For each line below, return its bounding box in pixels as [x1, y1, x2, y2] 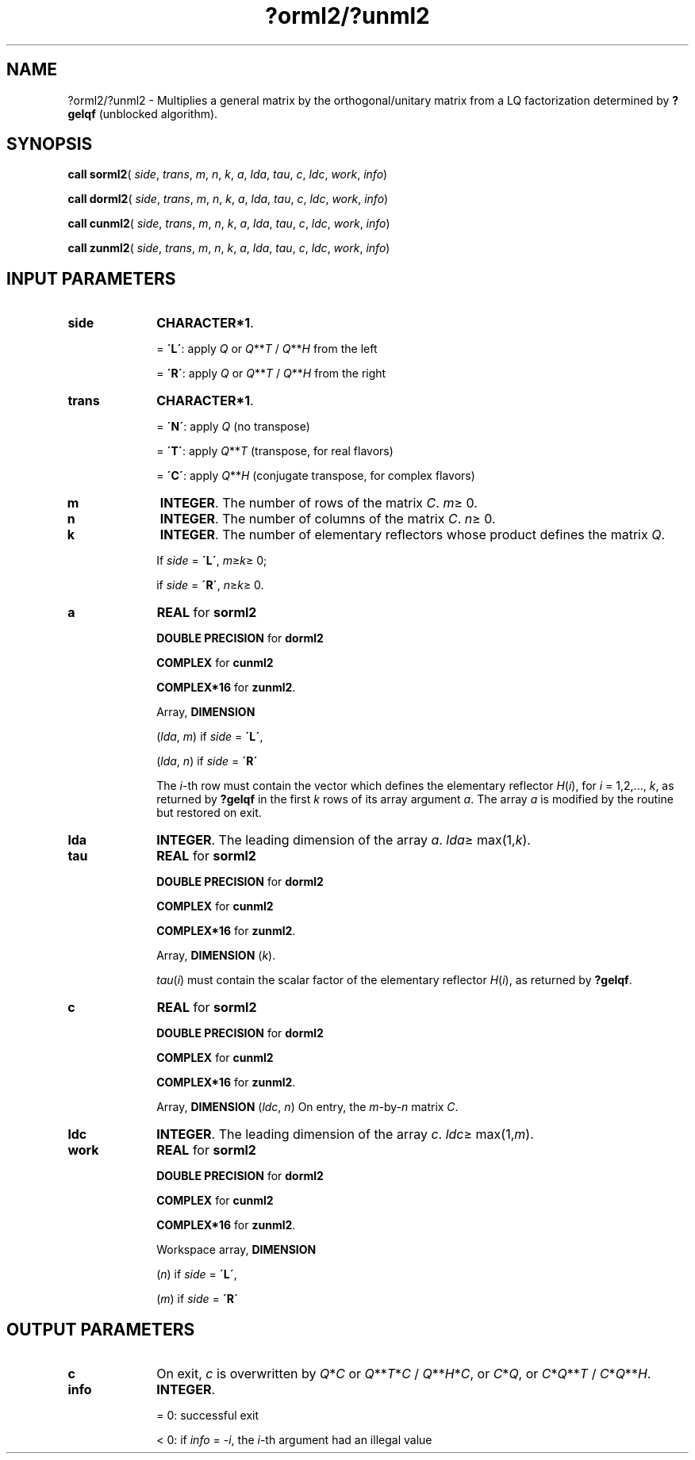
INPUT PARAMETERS [6, 268, 176, 289]
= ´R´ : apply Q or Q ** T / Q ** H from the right [156, 366, 386, 381]
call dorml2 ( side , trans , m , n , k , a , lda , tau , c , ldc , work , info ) [67, 192, 389, 206]
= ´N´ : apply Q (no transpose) [156, 420, 310, 434]
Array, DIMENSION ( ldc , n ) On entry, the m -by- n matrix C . [156, 1100, 459, 1114]
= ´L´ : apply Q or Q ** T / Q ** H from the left [156, 342, 378, 356]
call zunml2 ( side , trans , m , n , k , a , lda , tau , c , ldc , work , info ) [67, 241, 390, 255]
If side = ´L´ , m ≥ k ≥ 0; [156, 554, 267, 568]
